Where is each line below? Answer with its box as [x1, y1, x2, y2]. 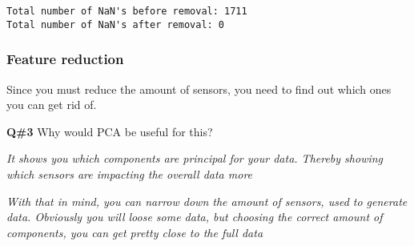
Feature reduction [6, 49, 124, 69]
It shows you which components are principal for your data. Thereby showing [6, 150, 384, 167]
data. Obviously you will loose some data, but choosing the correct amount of [6, 208, 383, 225]
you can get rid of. [6, 96, 97, 113]
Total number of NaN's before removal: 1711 [6, 6, 247, 17]
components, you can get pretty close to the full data [6, 224, 263, 240]
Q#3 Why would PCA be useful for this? [6, 123, 213, 139]
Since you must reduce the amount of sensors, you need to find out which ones [6, 80, 392, 97]
